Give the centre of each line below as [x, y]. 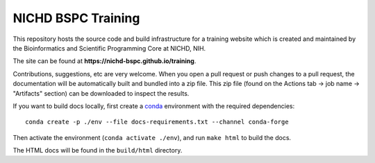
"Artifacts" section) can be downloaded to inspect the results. [101, 93]
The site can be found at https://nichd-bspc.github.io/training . [105, 61]
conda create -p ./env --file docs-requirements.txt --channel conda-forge [157, 122]
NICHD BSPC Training [76, 18]
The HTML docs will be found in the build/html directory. [98, 151]
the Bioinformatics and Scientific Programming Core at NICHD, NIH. [109, 48]
